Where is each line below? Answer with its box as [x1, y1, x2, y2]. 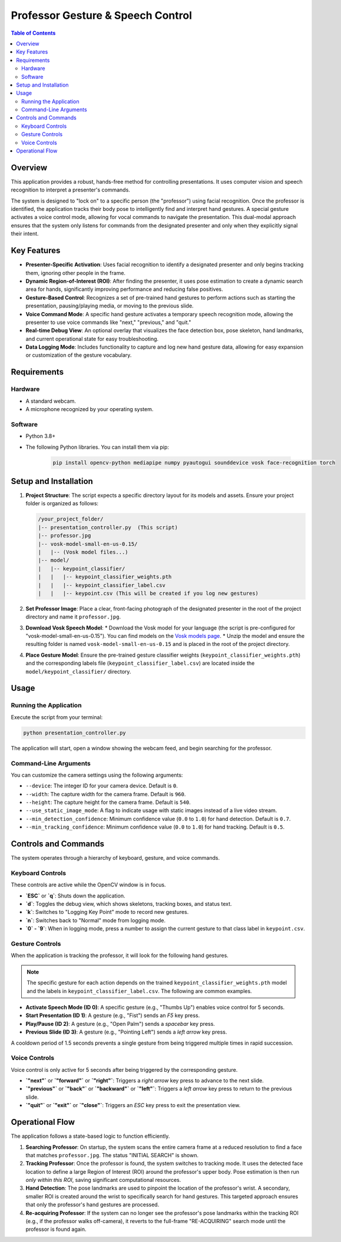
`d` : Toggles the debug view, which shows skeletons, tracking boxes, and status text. [25, 900, 232, 908]
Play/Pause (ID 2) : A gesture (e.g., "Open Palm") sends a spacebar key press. [25, 1020, 215, 1027]
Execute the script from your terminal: [11, 713, 103, 721]
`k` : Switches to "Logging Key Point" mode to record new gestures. [25, 909, 189, 916]
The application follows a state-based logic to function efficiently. [11, 1132, 170, 1140]
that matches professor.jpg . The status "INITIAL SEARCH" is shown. [25, 1151, 198, 1158]
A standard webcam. [25, 398, 76, 405]
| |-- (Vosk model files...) [38, 548, 129, 555]
